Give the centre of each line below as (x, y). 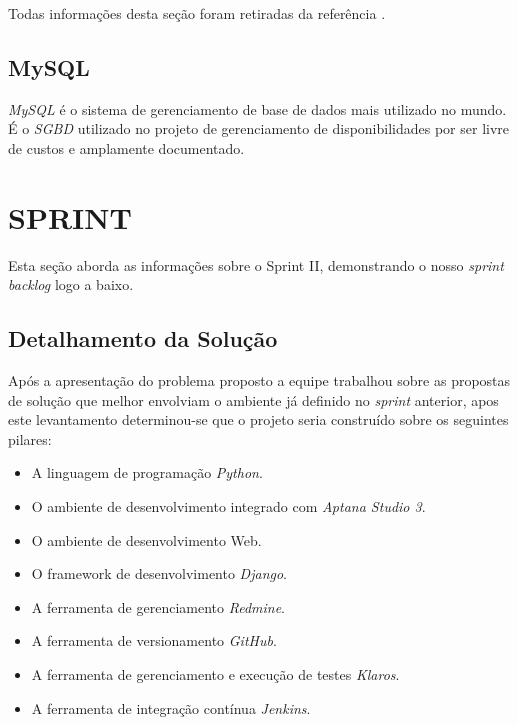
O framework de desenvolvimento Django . (159, 573)
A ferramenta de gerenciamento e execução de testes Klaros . (215, 674)
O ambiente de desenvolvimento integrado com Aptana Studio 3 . (228, 506)
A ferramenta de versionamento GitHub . (154, 640)
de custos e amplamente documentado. (126, 147)
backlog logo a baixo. (71, 284)
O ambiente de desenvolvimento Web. (146, 539)
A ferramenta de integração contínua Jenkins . (171, 707)
